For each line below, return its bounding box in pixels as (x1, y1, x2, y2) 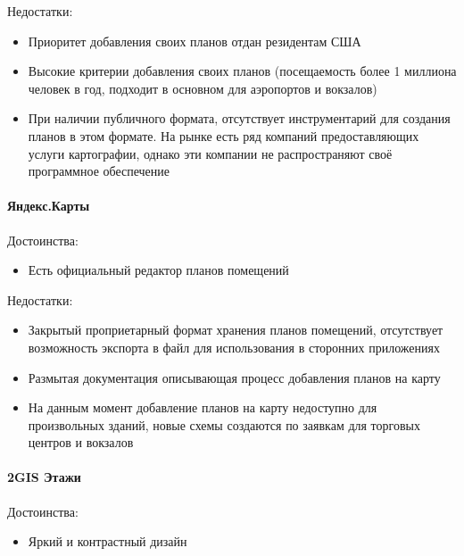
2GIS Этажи (7, 468, 81, 486)
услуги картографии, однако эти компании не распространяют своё (28, 144, 393, 162)
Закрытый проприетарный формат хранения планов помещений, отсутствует (28, 320, 443, 339)
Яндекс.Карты (7, 196, 90, 215)
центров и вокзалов (28, 433, 134, 452)
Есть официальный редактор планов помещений (28, 261, 289, 279)
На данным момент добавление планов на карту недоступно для (28, 398, 377, 417)
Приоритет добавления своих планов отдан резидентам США (28, 31, 361, 50)
